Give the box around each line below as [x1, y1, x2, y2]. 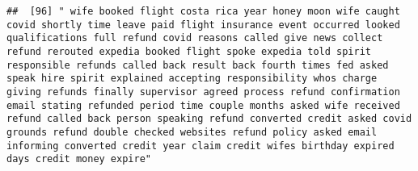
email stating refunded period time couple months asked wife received [6, 99, 400, 111]
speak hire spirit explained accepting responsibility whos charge [6, 73, 378, 85]
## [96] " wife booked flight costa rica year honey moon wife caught [6, 6, 400, 17]
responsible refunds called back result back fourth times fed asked [6, 59, 389, 71]
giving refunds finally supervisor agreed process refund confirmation [6, 85, 400, 98]
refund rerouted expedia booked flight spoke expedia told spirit [6, 45, 372, 57]
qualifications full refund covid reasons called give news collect [6, 32, 383, 44]
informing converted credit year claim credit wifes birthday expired [6, 140, 395, 152]
